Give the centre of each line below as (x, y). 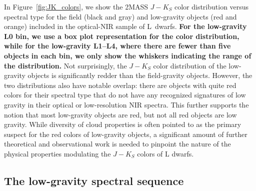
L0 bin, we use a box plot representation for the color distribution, (122, 36)
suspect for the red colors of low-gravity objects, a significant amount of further (126, 134)
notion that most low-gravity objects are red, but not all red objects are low (120, 114)
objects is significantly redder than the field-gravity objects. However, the (140, 75)
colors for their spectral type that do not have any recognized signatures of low (125, 95)
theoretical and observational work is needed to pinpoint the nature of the (117, 144)
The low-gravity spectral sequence (94, 180)
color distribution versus (211, 6)
